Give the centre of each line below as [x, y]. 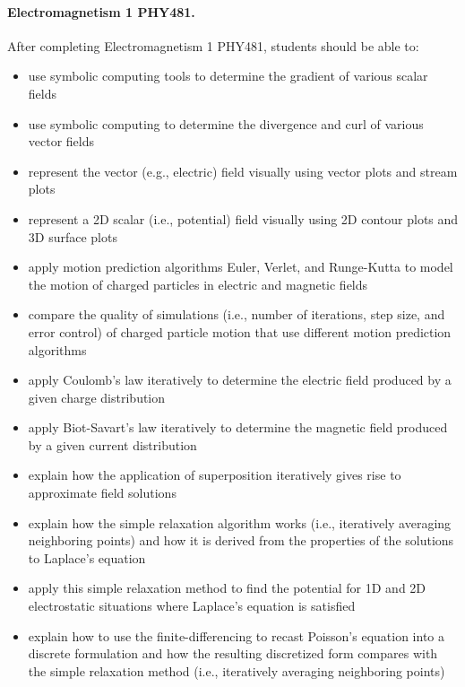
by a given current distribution [112, 444]
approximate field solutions [102, 493]
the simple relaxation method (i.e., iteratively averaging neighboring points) [237, 670]
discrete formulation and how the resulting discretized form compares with [233, 653]
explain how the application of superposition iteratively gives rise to [215, 475]
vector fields [61, 141]
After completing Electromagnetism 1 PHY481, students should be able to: [213, 45]
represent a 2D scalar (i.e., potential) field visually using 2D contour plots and [243, 218]
